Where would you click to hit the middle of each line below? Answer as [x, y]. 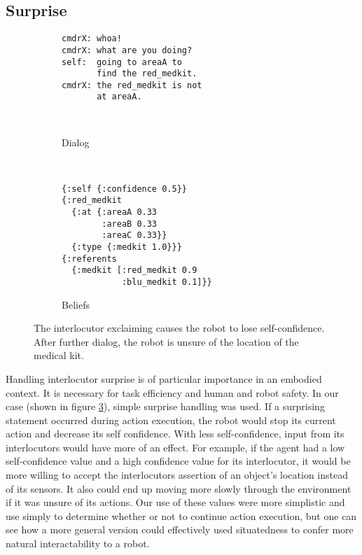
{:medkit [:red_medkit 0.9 [134, 271]
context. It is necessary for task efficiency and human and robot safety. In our [172, 392]
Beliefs [76, 304]
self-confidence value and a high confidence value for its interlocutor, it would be [178, 461]
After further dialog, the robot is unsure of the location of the [166, 341]
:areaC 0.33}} [134, 236]
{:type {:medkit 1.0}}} [127, 247]
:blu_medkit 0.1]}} [167, 282]
